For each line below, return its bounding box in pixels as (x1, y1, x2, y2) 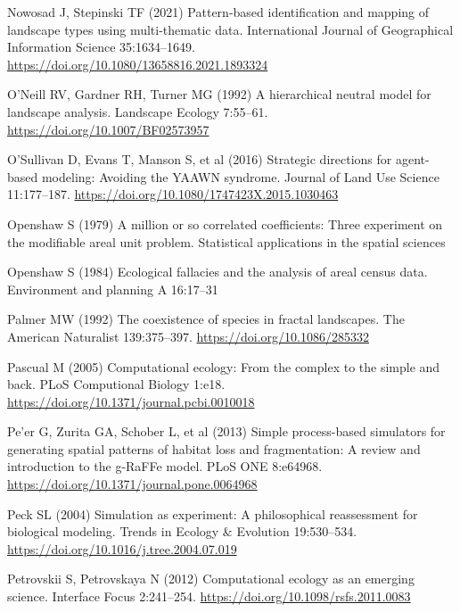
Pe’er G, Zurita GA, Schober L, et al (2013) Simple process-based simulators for (7, 422, 446, 441)
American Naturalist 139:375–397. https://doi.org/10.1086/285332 (7, 327, 369, 345)
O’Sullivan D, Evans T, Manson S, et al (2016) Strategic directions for (7, 150, 392, 169)
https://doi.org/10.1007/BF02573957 (7, 120, 209, 138)
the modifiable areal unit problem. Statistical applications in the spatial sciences (7, 232, 446, 251)
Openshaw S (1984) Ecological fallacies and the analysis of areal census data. (7, 262, 428, 281)
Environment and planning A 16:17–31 (7, 279, 218, 298)
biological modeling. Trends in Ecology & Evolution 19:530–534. (7, 522, 357, 541)
